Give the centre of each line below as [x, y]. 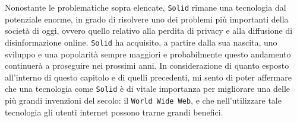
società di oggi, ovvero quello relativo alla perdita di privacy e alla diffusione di [149, 30]
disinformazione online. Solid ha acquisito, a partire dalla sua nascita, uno [141, 42]
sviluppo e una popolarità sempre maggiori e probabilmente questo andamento [148, 54]
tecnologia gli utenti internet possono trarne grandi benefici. [114, 112]
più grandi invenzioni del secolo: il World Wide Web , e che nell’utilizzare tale [143, 100]
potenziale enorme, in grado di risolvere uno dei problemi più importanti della [147, 19]
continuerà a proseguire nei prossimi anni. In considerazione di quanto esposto [147, 65]
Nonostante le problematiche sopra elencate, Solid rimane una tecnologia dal [146, 7]
